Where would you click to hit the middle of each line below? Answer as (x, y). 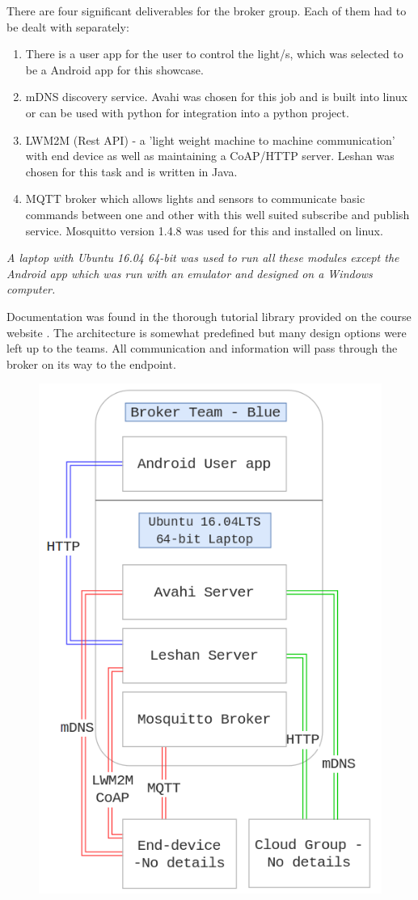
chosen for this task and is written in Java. (131, 171)
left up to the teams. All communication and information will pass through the (202, 348)
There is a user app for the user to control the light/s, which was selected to (214, 54)
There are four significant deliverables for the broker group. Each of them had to (207, 11)
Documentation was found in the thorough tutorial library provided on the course (209, 316)
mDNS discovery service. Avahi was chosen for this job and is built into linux (216, 97)
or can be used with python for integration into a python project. (187, 112)
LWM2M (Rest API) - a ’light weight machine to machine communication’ (210, 139)
